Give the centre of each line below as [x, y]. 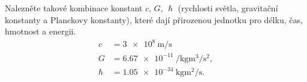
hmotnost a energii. [40, 31]
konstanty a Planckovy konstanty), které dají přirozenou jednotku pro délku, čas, [154, 19]
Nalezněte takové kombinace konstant [74, 8]
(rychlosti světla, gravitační [228, 8]
